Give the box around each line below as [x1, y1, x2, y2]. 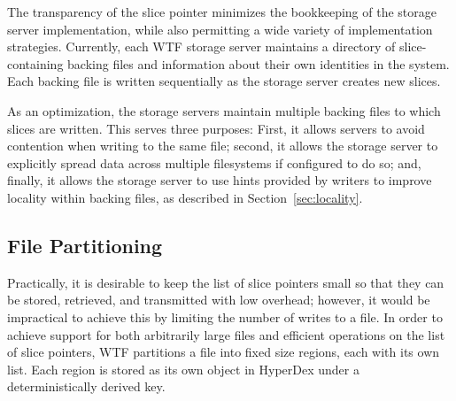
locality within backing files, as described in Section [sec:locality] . [7, 188, 363, 206]
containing [7, 54, 64, 73]
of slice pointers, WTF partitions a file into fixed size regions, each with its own [7, 343, 440, 361]
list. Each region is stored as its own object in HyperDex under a [7, 359, 359, 378]
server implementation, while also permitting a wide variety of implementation [7, 19, 433, 38]
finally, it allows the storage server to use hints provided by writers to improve [7, 171, 432, 189]
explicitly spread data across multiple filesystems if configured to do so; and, [7, 153, 421, 172]
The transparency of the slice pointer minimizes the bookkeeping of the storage [7, 3, 437, 20]
